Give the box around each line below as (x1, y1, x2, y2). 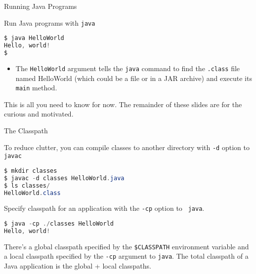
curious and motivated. (4, 109, 74, 119)
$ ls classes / (4, 182, 50, 189)
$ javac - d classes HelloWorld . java (4, 174, 125, 182)
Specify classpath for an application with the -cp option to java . (4, 203, 205, 213)
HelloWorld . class (4, 189, 61, 196)
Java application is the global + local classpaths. (4, 261, 152, 271)
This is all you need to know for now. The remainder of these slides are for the (4, 99, 242, 109)
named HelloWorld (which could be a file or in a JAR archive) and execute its (15, 73, 252, 83)
